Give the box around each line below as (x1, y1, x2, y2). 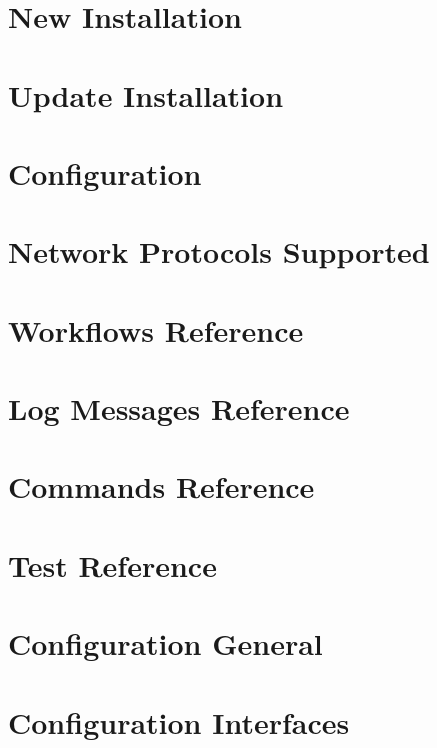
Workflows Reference (8, 309, 304, 350)
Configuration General (8, 623, 323, 664)
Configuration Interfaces (8, 701, 350, 742)
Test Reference (8, 544, 217, 585)
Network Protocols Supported (8, 231, 430, 272)
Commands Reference (8, 466, 315, 507)
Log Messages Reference (8, 388, 350, 429)
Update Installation (8, 74, 284, 115)
